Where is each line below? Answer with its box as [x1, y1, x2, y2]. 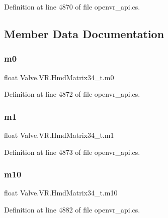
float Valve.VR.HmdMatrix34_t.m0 [4, 72, 114, 82]
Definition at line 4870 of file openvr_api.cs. [4, 2, 140, 12]
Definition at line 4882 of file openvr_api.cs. [4, 204, 140, 214]
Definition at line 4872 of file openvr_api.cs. [4, 89, 140, 99]
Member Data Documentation [4, 26, 164, 41]
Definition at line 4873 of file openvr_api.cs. [4, 146, 140, 157]
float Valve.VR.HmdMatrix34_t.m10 [4, 187, 118, 198]
